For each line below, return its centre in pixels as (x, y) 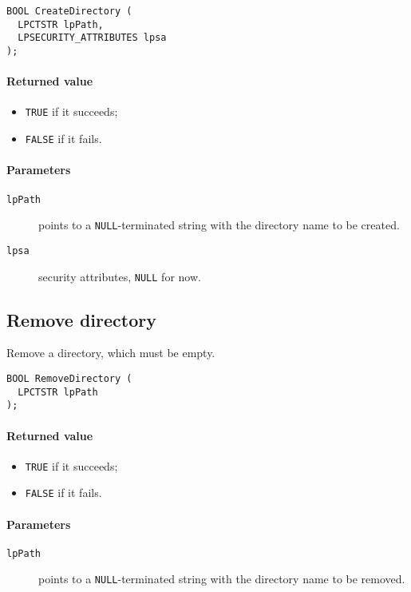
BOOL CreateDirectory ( (69, 11)
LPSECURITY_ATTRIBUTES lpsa (92, 38)
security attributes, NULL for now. (120, 276)
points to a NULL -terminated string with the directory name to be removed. (222, 579)
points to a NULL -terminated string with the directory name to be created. (219, 225)
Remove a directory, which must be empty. (111, 353)
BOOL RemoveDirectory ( (69, 378)
